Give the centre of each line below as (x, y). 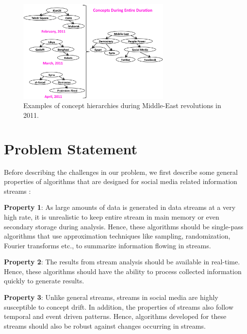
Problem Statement (71, 148)
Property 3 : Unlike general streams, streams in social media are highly (111, 297)
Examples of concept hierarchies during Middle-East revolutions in (122, 105)
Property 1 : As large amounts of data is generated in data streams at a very (120, 207)
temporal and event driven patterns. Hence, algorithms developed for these (115, 316)
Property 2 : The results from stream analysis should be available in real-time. (122, 262)
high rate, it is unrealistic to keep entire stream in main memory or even (112, 216)
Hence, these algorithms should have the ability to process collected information (123, 271)
